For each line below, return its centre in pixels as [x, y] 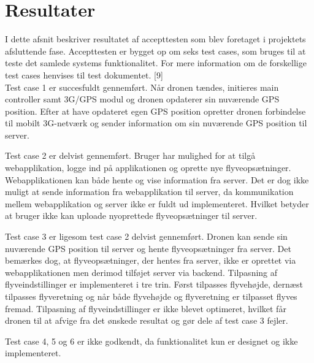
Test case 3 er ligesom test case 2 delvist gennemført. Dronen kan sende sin [146, 236]
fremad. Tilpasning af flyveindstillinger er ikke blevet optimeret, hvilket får [146, 308]
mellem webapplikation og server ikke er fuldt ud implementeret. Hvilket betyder [157, 203]
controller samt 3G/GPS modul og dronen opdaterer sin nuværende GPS [142, 99]
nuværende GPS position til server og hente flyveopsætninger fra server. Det [148, 248]
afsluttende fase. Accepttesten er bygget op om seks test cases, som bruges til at [155, 51]
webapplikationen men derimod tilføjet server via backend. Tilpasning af [141, 272]
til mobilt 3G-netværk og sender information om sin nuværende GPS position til [156, 123]
